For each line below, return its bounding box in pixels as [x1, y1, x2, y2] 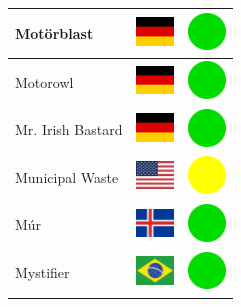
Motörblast [15, 22, 94, 43]
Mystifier [15, 262, 70, 283]
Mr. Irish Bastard [15, 119, 123, 140]
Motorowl [15, 71, 74, 92]
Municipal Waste [15, 166, 119, 187]
